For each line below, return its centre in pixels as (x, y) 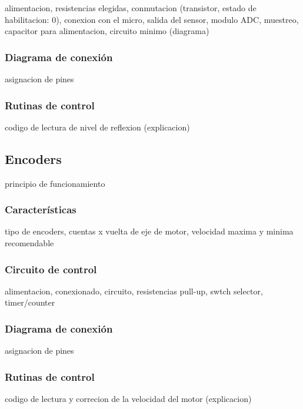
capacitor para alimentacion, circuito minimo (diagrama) (107, 31)
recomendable (29, 243)
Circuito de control (51, 269)
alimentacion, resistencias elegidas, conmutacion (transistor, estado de (131, 8)
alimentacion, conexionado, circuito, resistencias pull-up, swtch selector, (134, 291)
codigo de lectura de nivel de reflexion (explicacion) (97, 127)
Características (41, 209)
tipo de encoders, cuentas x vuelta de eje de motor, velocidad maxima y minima (149, 231)
